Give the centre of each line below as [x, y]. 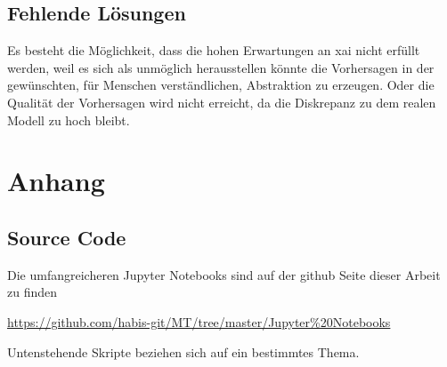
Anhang [56, 181]
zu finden [33, 292]
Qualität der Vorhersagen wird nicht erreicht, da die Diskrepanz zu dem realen [222, 102]
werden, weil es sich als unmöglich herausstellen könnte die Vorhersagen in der [221, 67]
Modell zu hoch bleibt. [69, 120]
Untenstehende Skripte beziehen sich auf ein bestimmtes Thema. [183, 351]
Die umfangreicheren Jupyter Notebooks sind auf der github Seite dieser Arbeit [224, 274]
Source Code [67, 237]
